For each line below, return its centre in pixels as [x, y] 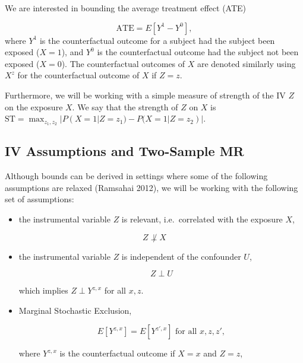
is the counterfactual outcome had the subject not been [198, 52]
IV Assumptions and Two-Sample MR [124, 151]
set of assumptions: [40, 199]
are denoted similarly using [246, 63]
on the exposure [34, 106]
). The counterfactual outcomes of [123, 63]
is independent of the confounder [181, 256]
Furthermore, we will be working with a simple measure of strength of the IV [145, 95]
